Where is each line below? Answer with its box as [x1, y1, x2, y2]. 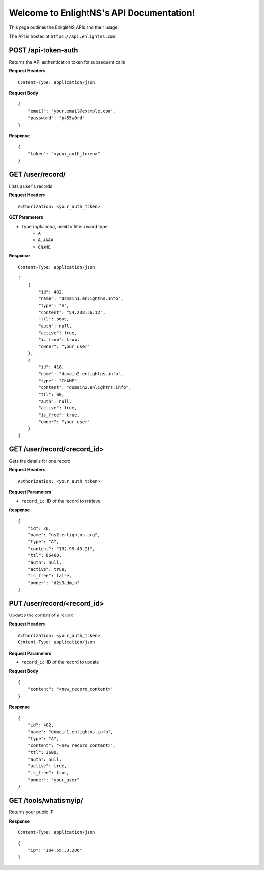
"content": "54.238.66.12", [38, 309, 106, 315]
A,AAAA [38, 237, 54, 243]
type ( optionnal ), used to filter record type [21, 223, 108, 229]
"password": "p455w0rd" [27, 115, 85, 121]
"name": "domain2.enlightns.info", [38, 371, 124, 377]
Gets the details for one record [9, 458, 71, 464]
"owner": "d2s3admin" [27, 580, 80, 586]
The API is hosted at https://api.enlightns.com [9, 33, 115, 39]
